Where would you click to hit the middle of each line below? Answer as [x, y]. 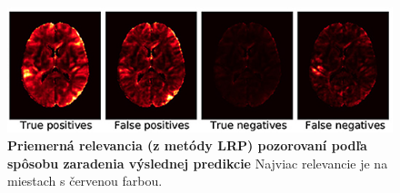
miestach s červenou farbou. [85, 181]
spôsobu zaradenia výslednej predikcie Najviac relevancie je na [198, 163]
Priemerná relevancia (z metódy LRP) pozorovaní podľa [187, 145]
